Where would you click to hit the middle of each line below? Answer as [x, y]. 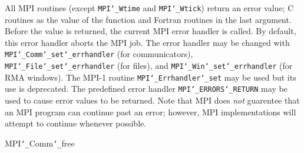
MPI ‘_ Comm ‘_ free [40, 143]
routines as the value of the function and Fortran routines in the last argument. [148, 19]
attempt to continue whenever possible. [76, 123]
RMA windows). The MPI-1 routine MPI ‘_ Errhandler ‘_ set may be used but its [151, 77]
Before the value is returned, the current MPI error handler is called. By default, [151, 31]
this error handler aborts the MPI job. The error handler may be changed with [147, 42]
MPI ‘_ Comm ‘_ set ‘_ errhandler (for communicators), [99, 54]
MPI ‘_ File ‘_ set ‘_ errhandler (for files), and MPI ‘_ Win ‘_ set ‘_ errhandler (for [149, 66]
